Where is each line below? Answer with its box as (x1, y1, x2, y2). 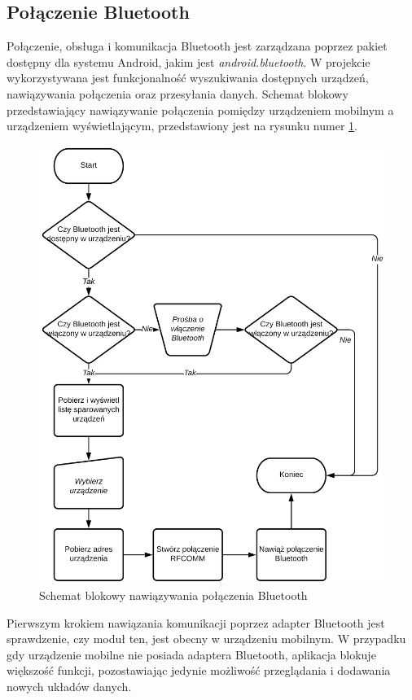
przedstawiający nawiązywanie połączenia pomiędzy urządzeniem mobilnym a (7, 101, 394, 118)
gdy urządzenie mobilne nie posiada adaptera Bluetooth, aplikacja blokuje (7, 645, 376, 663)
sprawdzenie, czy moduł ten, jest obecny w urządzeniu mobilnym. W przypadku (7, 630, 406, 647)
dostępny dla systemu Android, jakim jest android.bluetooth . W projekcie (7, 53, 370, 70)
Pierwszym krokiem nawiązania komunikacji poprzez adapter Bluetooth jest (7, 614, 385, 631)
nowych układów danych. (7, 678, 132, 694)
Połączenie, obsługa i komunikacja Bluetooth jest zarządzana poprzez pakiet (7, 37, 388, 55)
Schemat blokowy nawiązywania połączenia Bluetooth (39, 587, 308, 604)
